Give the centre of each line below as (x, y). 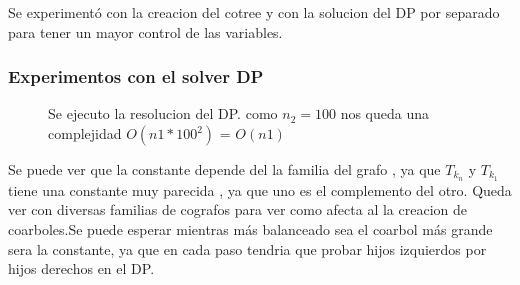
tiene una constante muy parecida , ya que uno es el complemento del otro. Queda (260, 189)
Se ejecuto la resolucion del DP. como (163, 113)
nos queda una (384, 113)
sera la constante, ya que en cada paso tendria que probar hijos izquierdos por (247, 248)
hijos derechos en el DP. (81, 268)
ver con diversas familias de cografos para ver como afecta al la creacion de (237, 209)
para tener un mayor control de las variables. (145, 31)
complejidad (85, 133)
